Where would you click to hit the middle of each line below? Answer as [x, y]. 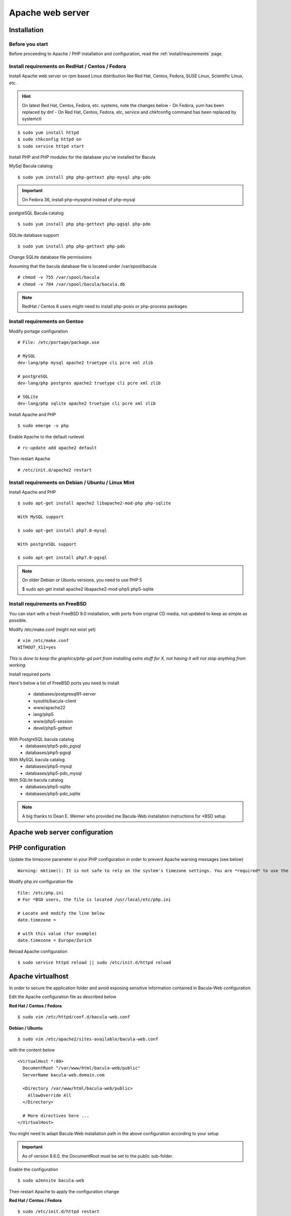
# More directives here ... [56, 1116]
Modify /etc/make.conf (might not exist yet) [52, 629]
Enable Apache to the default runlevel [47, 437]
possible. [18, 621]
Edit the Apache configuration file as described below [63, 997]
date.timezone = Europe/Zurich [55, 940]
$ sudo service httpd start [51, 146]
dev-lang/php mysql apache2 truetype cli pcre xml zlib [85, 363]
